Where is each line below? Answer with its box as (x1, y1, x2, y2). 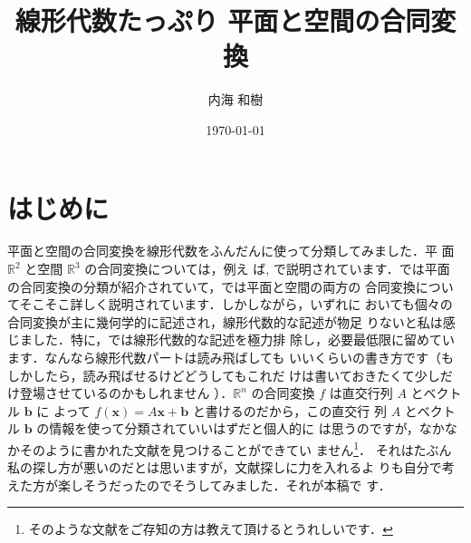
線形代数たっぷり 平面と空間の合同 (14, 2, 431, 39)
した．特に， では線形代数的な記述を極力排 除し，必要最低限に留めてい (32, 330, 455, 349)
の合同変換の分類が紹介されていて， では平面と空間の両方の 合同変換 (7, 276, 416, 296)
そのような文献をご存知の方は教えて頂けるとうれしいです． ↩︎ (28, 519, 393, 538)
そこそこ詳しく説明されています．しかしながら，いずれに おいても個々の (19, 295, 453, 314)
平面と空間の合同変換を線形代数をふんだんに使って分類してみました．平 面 (7, 241, 455, 260)
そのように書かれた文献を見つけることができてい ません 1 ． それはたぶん (19, 437, 452, 459)
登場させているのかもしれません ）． (19, 383, 234, 402)
